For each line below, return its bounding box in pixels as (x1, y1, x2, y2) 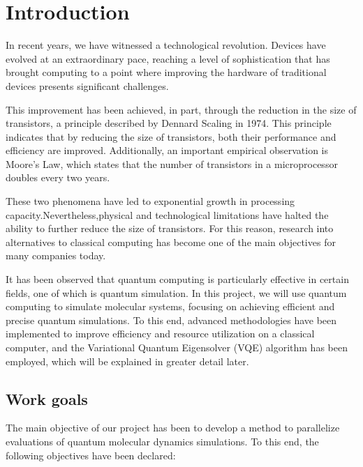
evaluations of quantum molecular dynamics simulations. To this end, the (6, 434, 319, 448)
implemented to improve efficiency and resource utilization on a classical (6, 326, 315, 341)
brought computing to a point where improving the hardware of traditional (6, 65, 327, 79)
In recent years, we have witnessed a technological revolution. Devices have (6, 38, 326, 52)
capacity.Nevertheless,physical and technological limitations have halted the (6, 207, 329, 222)
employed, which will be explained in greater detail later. (6, 353, 249, 368)
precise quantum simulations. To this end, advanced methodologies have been (6, 312, 337, 327)
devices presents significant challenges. (6, 78, 169, 93)
